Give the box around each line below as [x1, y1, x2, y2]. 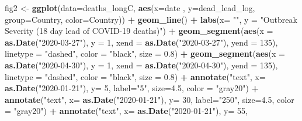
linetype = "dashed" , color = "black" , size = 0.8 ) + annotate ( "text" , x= [5, 70, 266, 82]
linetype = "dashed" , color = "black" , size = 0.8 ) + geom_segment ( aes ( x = [5, 47, 285, 60]
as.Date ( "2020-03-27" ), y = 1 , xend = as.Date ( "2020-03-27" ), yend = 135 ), [5, 36, 278, 48]
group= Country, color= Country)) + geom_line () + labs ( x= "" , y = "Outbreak [5, 13, 297, 25]
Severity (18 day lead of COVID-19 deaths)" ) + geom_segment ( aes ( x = [5, 25, 273, 37]
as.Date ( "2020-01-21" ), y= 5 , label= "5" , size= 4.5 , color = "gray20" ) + [5, 82, 259, 94]
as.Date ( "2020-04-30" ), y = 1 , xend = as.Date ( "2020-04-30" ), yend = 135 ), [5, 58, 278, 71]
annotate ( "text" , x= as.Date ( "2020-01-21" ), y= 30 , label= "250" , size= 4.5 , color [5, 93, 294, 105]
